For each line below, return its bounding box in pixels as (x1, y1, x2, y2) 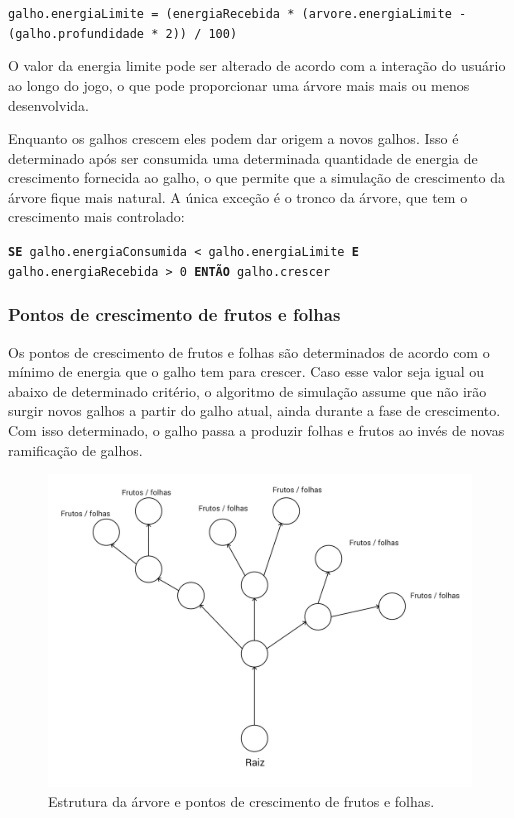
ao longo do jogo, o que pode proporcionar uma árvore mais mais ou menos (8, 74, 470, 95)
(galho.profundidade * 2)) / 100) (8, 26, 238, 41)
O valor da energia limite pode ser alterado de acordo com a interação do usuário (8, 55, 506, 76)
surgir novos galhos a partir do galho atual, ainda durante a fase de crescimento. (8, 400, 501, 421)
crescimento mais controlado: (8, 206, 185, 227)
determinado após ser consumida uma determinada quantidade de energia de (8, 147, 478, 168)
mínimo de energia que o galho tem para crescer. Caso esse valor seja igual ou (8, 361, 485, 382)
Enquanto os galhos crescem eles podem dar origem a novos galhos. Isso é (8, 128, 459, 149)
